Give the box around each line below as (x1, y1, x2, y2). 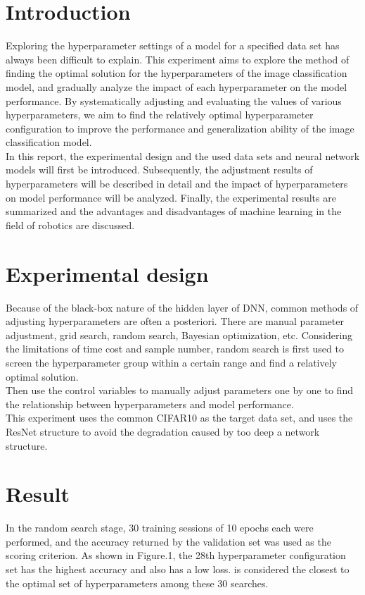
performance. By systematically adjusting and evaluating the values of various (6, 93, 342, 108)
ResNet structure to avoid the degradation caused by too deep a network (6, 424, 320, 438)
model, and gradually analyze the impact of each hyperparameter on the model (6, 79, 347, 94)
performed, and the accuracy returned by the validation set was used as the (6, 534, 331, 548)
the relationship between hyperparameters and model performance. (6, 396, 294, 411)
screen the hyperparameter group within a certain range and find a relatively (6, 355, 337, 369)
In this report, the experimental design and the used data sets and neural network (6, 148, 360, 163)
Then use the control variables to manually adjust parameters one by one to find (6, 383, 353, 398)
